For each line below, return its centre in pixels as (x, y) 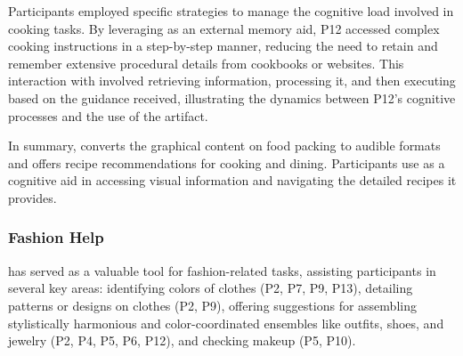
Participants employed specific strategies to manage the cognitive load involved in (231, 11)
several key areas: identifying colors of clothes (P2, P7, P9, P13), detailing (211, 288)
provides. (32, 197)
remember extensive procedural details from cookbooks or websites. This (206, 63)
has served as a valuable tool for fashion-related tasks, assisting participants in (222, 270)
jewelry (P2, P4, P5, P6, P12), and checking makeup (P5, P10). (182, 340)
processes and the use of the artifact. (108, 115)
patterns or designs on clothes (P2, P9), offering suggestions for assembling (212, 305)
